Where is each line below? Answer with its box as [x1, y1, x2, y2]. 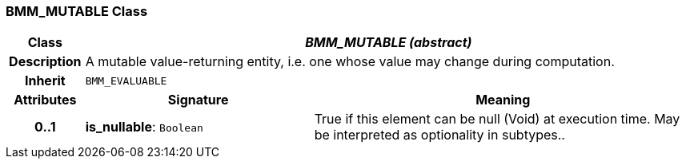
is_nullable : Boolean [85, 119, 203, 136]
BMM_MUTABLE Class [6, 3, 148, 19]
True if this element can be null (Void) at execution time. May [314, 111, 680, 128]
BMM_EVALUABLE [85, 74, 167, 87]
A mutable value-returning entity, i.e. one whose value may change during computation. [85, 53, 615, 70]
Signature [167, 92, 229, 108]
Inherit [24, 73, 66, 89]
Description [9, 53, 82, 70]
